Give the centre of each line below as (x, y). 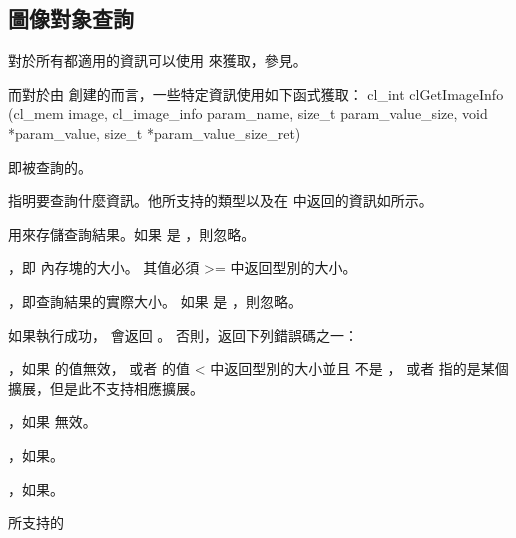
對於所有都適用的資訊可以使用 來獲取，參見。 (157, 60)
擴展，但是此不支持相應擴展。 (106, 387)
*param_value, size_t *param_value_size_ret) (154, 132)
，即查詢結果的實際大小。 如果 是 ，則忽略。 (155, 300)
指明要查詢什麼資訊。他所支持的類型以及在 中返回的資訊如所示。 (220, 200)
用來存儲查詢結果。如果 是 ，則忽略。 (132, 233)
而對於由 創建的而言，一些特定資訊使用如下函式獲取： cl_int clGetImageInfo (256, 93)
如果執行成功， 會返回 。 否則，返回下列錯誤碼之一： (183, 334)
